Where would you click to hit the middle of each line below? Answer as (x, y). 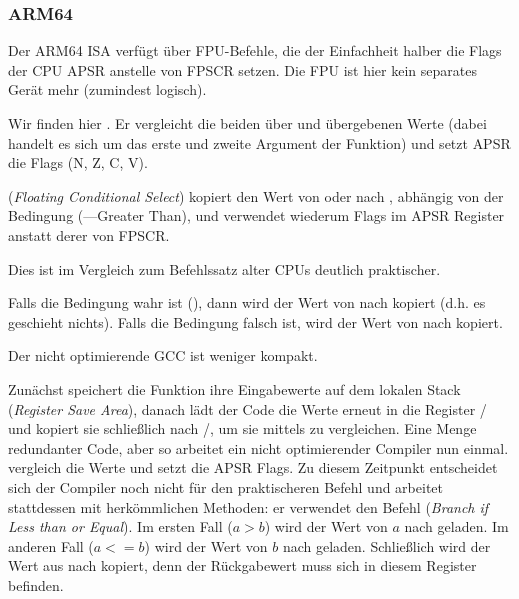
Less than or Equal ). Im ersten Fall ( (120, 526)
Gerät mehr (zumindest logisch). (107, 89)
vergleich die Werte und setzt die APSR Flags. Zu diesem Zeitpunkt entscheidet (253, 467)
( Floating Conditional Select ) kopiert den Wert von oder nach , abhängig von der (256, 195)
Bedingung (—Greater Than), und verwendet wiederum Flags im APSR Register (256, 215)
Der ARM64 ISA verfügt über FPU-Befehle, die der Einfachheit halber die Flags (255, 50)
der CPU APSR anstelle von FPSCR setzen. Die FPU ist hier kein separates (242, 69)
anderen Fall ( (51, 545)
